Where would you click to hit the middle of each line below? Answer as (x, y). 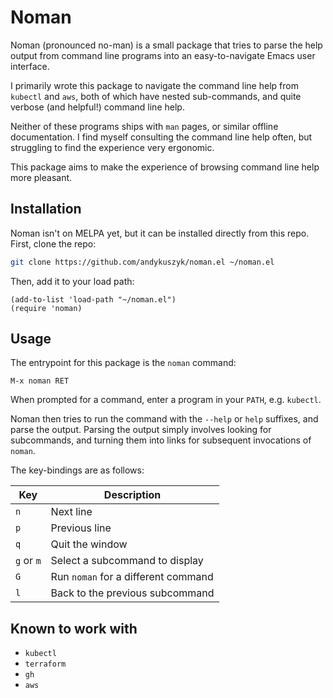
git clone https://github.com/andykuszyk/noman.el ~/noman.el (142, 262)
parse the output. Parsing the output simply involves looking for (141, 430)
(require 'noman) (46, 308)
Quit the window (89, 544)
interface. (30, 66)
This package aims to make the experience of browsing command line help (165, 167)
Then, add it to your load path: (72, 281)
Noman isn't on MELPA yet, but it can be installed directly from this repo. (160, 233)
